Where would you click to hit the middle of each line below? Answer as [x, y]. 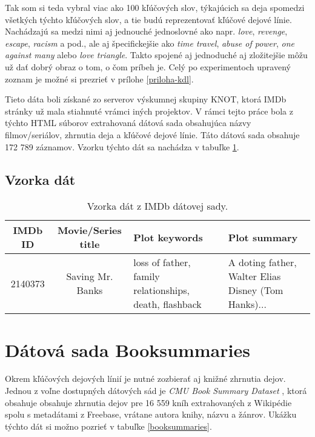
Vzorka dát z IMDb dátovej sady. [157, 206]
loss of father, [162, 262]
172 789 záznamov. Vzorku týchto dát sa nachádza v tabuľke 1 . [122, 146]
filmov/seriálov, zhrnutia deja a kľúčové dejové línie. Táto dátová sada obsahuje [152, 134]
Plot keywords [168, 237]
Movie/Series [90, 230]
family [147, 276]
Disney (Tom [256, 290]
